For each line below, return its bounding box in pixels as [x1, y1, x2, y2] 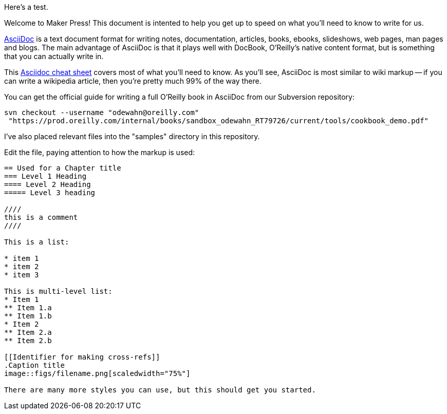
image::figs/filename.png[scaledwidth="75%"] [4, 369, 191, 378]
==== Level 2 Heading [4, 180, 91, 189]
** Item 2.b [4, 336, 52, 345]
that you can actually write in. [4, 52, 104, 61]
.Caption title [4, 361, 65, 369]
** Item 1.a [4, 304, 52, 312]
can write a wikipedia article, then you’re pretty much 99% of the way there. [4, 77, 262, 85]
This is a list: [4, 238, 69, 246]
